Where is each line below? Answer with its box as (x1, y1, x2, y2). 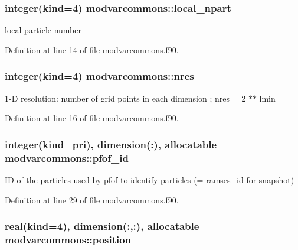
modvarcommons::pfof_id (5, 150, 129, 165)
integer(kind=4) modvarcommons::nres (5, 69, 194, 83)
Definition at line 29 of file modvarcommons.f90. (5, 193, 179, 206)
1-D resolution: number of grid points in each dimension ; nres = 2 (5, 92, 246, 104)
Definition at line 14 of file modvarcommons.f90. (5, 43, 179, 56)
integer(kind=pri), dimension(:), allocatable (5, 137, 217, 151)
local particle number (5, 24, 81, 36)
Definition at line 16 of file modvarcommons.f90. (5, 112, 179, 124)
